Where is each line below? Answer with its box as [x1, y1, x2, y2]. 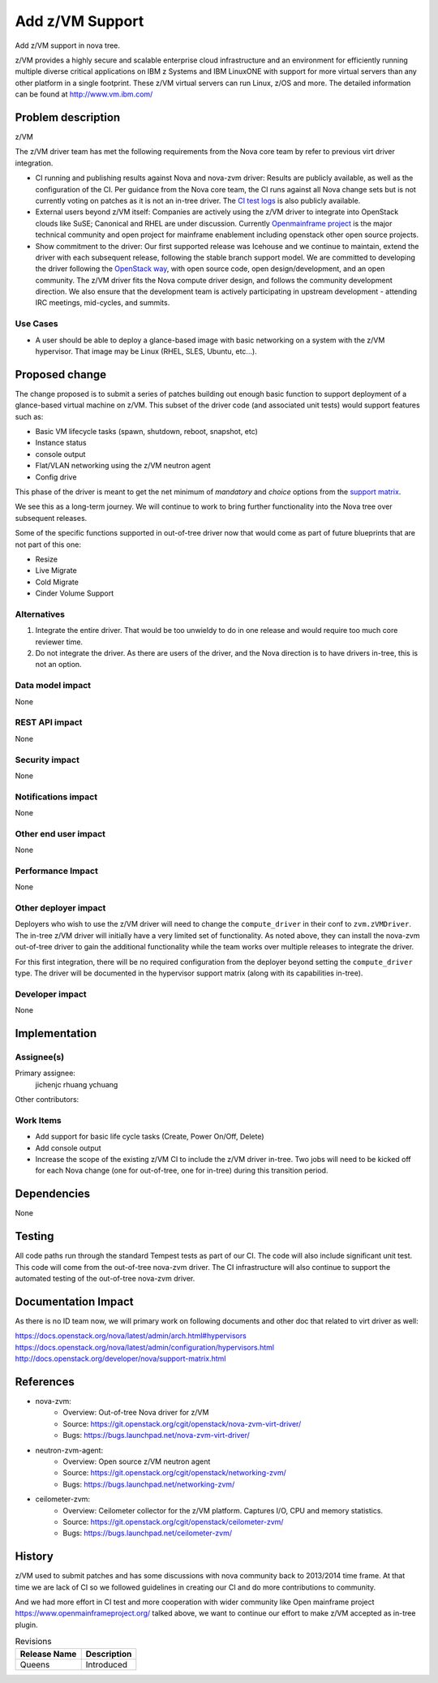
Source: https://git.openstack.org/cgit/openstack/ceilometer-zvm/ [62, 1517, 284, 1526]
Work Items [15, 1114, 62, 1126]
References [15, 1375, 75, 1388]
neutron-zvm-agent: [35, 1445, 104, 1455]
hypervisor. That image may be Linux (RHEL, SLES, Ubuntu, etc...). [35, 346, 257, 356]
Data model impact [15, 680, 92, 691]
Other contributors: [15, 1095, 79, 1104]
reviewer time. [35, 637, 84, 647]
